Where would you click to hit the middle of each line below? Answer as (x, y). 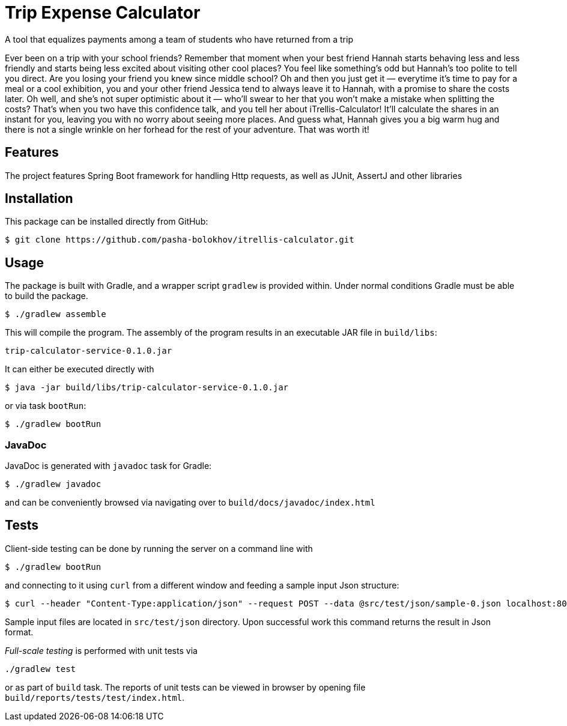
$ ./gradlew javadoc (53, 484)
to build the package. (47, 296)
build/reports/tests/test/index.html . (95, 697)
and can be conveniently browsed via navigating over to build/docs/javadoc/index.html (190, 503)
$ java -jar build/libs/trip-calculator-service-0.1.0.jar (147, 388)
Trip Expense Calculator (103, 13)
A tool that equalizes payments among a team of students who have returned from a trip (179, 39)
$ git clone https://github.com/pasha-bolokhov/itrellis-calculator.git (180, 240)
